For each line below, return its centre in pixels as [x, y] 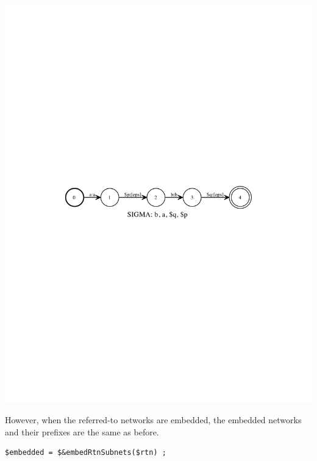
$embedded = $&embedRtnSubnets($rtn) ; [86, 453]
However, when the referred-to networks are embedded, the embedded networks [153, 420]
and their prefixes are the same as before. [82, 431]
